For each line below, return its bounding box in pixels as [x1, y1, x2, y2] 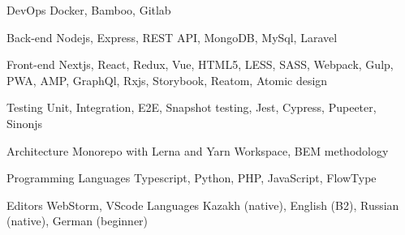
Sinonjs [6, 114, 43, 131]
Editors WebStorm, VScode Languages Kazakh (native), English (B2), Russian [6, 196, 399, 213]
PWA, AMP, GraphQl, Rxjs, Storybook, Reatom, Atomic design [6, 71, 328, 88]
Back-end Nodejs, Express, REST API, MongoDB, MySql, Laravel [6, 28, 338, 45]
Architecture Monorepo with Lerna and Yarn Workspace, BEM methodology [6, 142, 389, 159]
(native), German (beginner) [6, 212, 149, 229]
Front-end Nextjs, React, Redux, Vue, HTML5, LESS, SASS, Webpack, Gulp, [6, 56, 394, 73]
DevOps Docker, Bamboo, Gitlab [6, 2, 171, 18]
